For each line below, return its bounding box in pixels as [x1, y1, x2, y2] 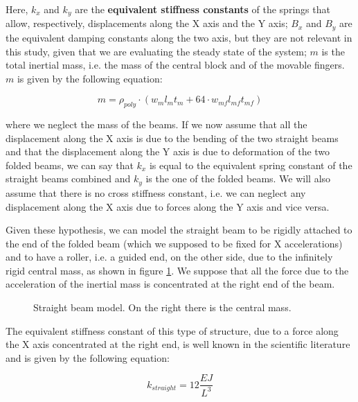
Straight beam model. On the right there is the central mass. [33, 300, 292, 315]
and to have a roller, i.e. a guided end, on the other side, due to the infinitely [6, 250, 333, 264]
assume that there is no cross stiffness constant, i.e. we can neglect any [6, 185, 306, 200]
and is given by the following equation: [6, 350, 170, 365]
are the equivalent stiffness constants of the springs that [75, 2, 330, 16]
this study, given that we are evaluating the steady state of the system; [6, 44, 307, 58]
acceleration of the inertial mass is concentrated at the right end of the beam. [6, 277, 335, 291]
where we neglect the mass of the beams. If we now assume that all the [6, 117, 307, 132]
